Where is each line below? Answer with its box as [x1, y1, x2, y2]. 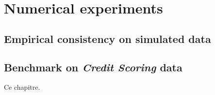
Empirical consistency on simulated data [4, 31, 211, 46]
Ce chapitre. [4, 82, 40, 92]
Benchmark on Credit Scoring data [4, 59, 182, 74]
